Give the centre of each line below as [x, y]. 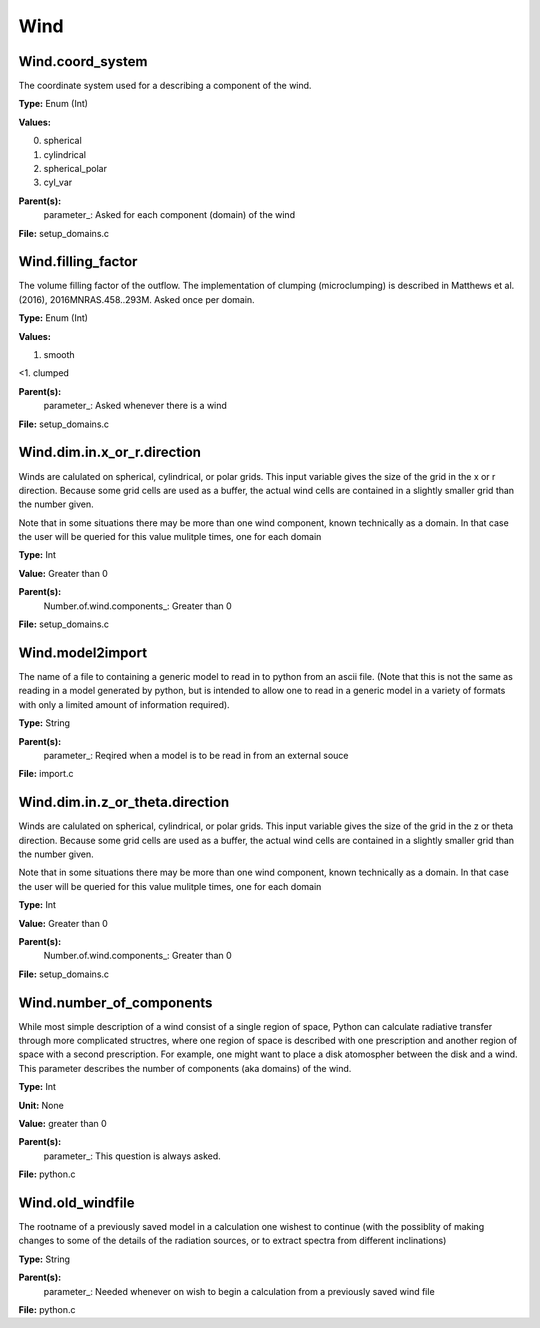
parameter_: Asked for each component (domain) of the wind [169, 215]
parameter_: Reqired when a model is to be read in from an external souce [196, 755]
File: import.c [46, 774]
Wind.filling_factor [78, 261]
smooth [59, 355]
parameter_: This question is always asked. [132, 1156]
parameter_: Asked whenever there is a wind [135, 406]
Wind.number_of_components [115, 1002]
